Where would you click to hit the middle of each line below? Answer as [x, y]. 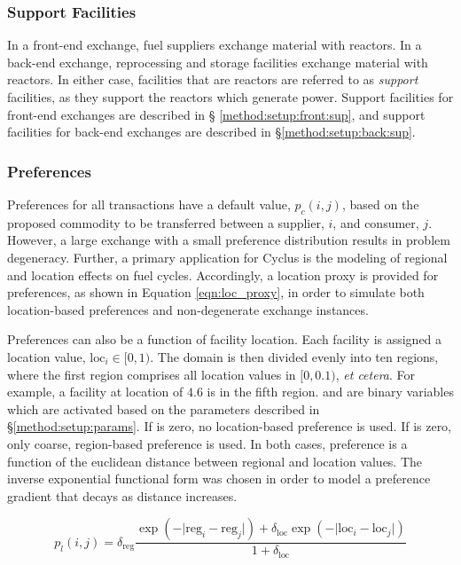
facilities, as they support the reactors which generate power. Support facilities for [230, 97]
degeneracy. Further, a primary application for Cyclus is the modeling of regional [227, 257]
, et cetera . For [375, 374]
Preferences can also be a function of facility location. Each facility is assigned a [225, 339]
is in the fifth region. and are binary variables [330, 392]
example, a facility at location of [95, 392]
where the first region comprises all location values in [152, 374]
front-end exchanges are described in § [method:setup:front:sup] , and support [216, 114]
